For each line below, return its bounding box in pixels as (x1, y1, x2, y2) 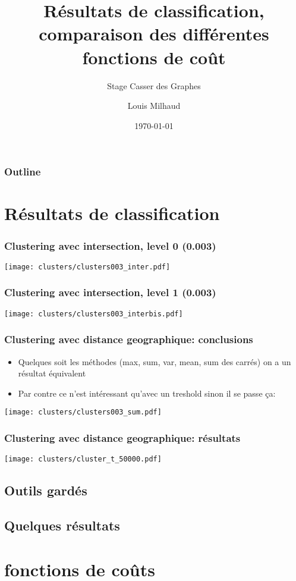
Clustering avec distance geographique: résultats (4, 430, 241, 445)
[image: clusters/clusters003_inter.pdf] (4, 262, 171, 271)
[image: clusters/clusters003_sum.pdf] (4, 408, 162, 417)
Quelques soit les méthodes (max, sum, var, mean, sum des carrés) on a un (18, 355, 291, 368)
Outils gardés (4, 481, 87, 500)
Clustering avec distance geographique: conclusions (4, 332, 253, 347)
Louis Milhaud (127, 99, 181, 112)
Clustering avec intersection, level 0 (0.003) (4, 238, 216, 253)
